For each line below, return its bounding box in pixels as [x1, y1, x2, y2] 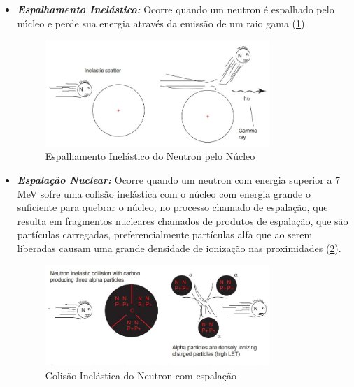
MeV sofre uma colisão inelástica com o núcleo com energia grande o [17, 186, 311, 200]
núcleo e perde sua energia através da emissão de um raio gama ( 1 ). [17, 15, 308, 30]
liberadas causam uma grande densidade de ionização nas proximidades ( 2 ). [17, 240, 341, 255]
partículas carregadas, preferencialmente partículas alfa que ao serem [17, 227, 313, 242]
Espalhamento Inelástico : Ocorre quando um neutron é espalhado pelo [17, 2, 334, 16]
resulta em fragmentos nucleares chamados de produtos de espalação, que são [17, 213, 348, 228]
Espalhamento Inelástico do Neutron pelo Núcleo [45, 149, 255, 163]
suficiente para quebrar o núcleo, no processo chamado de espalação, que [17, 200, 328, 214]
